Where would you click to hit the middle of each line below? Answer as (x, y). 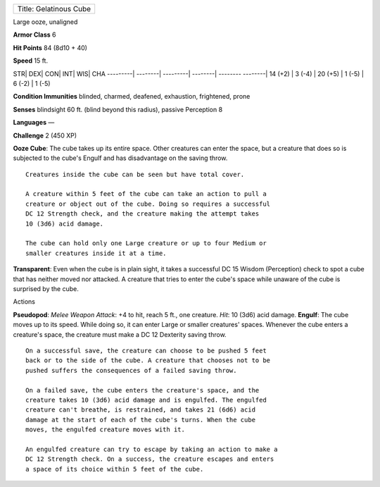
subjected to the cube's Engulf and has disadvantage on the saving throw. (120, 158)
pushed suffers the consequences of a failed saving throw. (131, 370)
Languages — (34, 123)
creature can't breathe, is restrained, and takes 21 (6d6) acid (141, 410)
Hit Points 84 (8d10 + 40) (50, 48)
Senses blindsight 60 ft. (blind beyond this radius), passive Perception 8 (118, 109)
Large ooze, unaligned (45, 22)
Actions (24, 302)
